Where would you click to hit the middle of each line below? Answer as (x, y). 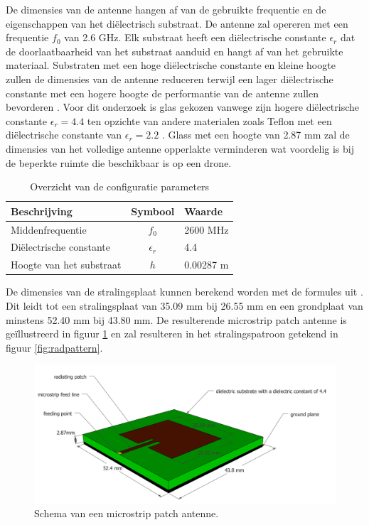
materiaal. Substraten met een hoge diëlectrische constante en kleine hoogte (171, 65)
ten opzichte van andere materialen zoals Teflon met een (209, 120)
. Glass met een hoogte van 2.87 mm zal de (256, 135)
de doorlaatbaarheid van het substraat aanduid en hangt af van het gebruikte (175, 51)
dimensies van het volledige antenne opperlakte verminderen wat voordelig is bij (180, 148)
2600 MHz (207, 229)
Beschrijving (42, 211)
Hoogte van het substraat (66, 265)
